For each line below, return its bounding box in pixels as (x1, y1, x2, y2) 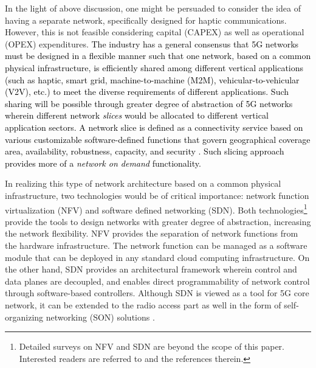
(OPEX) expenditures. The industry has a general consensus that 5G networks (5, 37, 299, 50)
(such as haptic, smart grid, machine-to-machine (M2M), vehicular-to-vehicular (5, 73, 300, 86)
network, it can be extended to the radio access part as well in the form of (5, 298, 281, 311)
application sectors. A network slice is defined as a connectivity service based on (5, 120, 303, 133)
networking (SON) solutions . (46, 310, 155, 323)
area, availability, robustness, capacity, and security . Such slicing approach (5, 145, 284, 158)
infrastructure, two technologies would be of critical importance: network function (5, 189, 309, 201)
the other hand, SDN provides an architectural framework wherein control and (5, 263, 297, 276)
